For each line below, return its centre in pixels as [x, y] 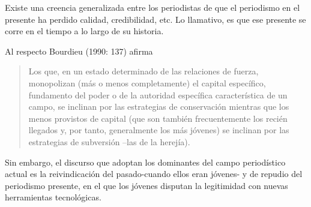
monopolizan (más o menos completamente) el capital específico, [147, 82]
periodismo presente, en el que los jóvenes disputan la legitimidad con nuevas [146, 185]
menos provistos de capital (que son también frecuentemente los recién [158, 118]
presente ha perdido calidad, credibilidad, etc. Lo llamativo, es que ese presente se [155, 19]
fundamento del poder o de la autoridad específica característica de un [158, 94]
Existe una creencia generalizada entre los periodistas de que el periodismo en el [152, 7]
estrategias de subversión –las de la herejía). [109, 141]
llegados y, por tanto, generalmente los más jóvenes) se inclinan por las [159, 130]
